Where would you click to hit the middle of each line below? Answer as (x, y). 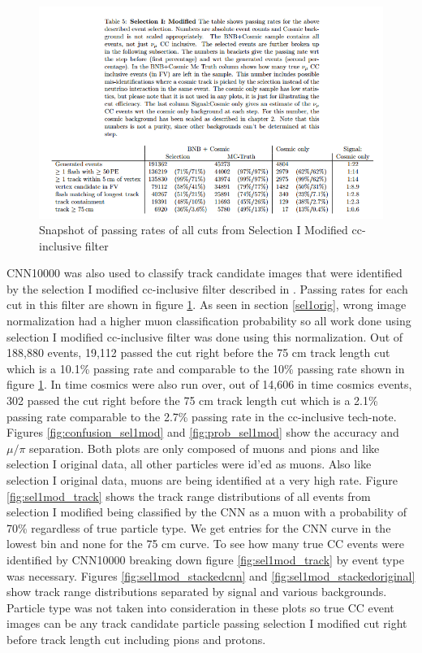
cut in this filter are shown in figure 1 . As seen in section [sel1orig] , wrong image (207, 305)
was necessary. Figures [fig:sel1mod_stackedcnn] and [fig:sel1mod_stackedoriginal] (211, 575)
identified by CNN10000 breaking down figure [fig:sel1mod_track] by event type (205, 559)
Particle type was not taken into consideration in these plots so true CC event (200, 607)
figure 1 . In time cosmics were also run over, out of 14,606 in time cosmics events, (209, 384)
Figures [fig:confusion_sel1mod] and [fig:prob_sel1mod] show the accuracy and (203, 432)
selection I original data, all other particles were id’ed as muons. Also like (189, 464)
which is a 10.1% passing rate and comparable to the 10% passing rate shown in (206, 368)
